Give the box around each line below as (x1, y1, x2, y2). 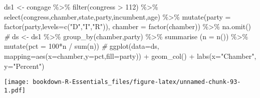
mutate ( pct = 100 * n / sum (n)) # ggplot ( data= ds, (4, 41, 159, 51)
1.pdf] (4, 86, 26, 94)
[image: (4, 78, 30, 86)
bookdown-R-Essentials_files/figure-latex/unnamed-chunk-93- (33, 78, 241, 86)
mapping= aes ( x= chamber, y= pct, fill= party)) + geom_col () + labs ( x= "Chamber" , (4, 50, 256, 61)
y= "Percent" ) (4, 60, 45, 71)
